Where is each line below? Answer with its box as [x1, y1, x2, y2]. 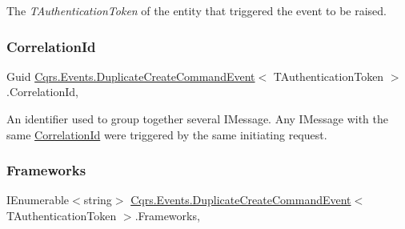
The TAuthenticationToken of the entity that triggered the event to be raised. [6, 2, 387, 18]
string [83, 191, 112, 208]
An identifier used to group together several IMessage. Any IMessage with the [6, 110, 388, 127]
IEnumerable [6, 191, 70, 208]
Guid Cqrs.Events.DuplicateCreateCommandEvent [6, 67, 255, 84]
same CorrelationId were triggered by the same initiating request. [6, 126, 327, 143]
